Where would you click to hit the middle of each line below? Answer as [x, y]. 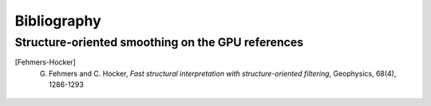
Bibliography [58, 21]
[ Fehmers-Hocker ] [45, 62]
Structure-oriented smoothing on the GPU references [159, 42]
